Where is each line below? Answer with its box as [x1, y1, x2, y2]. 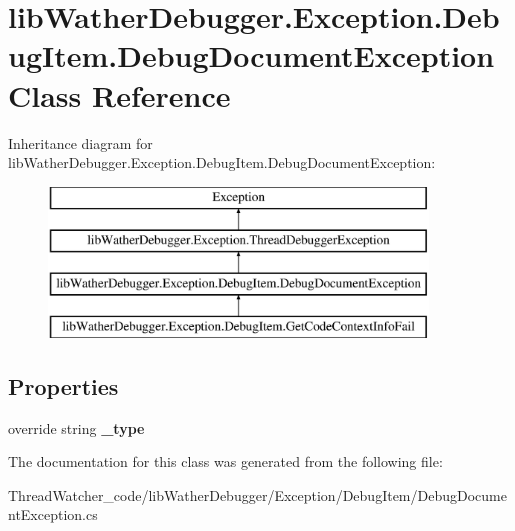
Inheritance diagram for [8, 132, 153, 153]
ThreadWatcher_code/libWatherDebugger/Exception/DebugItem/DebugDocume [8, 484, 507, 505]
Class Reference [8, 74, 231, 115]
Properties [8, 370, 119, 401]
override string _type [8, 417, 145, 438]
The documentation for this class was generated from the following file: [8, 451, 443, 472]
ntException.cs [8, 504, 98, 525]
